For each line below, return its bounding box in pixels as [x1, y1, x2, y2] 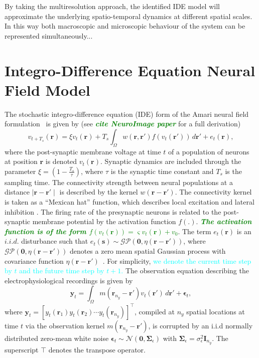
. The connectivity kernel [175, 187, 252, 197]
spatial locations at [186, 306, 245, 316]
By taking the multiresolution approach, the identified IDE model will [5, 1, 220, 11]
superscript [5, 344, 39, 354]
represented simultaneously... [5, 30, 93, 41]
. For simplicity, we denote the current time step [102, 255, 251, 266]
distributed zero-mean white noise [5, 332, 109, 343]
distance [5, 187, 30, 197]
